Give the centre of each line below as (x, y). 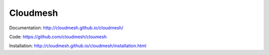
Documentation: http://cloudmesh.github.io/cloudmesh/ (66, 28)
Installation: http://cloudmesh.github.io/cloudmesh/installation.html (78, 46)
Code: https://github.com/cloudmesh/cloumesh (58, 37)
